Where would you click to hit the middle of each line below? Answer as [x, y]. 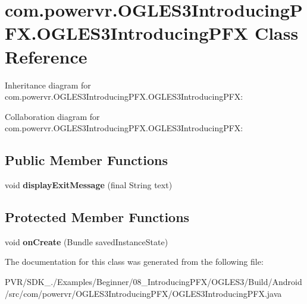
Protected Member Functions [97, 217]
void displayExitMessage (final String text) [89, 185]
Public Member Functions [86, 160]
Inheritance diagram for [48, 85]
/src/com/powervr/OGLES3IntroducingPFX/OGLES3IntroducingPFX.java [143, 293]
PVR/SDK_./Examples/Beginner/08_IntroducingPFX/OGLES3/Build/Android [153, 282]
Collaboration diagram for [52, 116]
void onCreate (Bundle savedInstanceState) [87, 241]
